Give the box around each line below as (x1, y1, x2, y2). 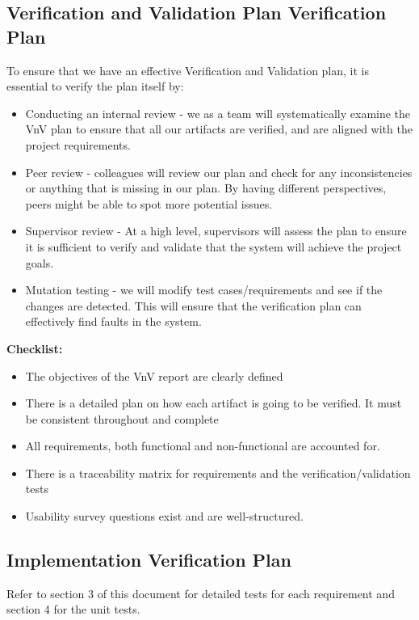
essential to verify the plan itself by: (6, 78, 184, 95)
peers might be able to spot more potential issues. (25, 195, 273, 212)
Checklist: (6, 340, 63, 356)
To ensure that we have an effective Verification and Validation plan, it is (6, 61, 370, 78)
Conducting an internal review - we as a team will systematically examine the (25, 104, 411, 121)
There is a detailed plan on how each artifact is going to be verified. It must (25, 394, 402, 411)
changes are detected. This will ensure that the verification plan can (25, 297, 362, 314)
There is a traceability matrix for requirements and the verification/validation (25, 464, 411, 481)
